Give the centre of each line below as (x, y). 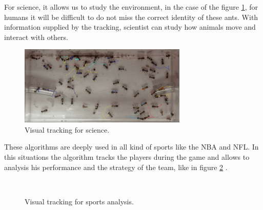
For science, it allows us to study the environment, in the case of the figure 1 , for (131, 7)
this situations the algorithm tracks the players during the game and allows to (127, 157)
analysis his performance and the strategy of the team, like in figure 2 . (116, 167)
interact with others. (36, 37)
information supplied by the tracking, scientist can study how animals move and (130, 27)
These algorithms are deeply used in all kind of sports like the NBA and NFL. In (131, 147)
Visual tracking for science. (67, 129)
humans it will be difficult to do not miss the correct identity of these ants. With (131, 17)
